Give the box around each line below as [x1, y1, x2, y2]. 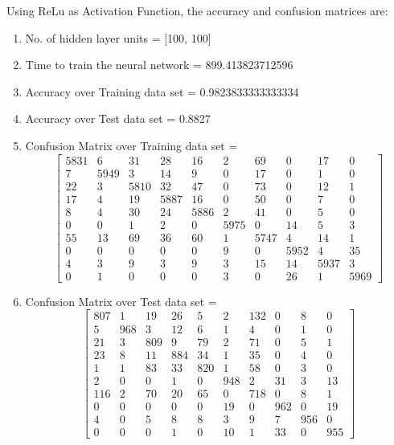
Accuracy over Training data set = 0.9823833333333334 [25, 83, 299, 100]
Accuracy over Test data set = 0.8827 [25, 110, 211, 127]
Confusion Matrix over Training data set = [25, 137, 238, 153]
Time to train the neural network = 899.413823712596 [25, 56, 293, 73]
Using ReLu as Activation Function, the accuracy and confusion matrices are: [6, 2, 388, 18]
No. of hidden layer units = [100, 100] [25, 29, 211, 46]
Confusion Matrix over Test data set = [25, 292, 217, 309]
